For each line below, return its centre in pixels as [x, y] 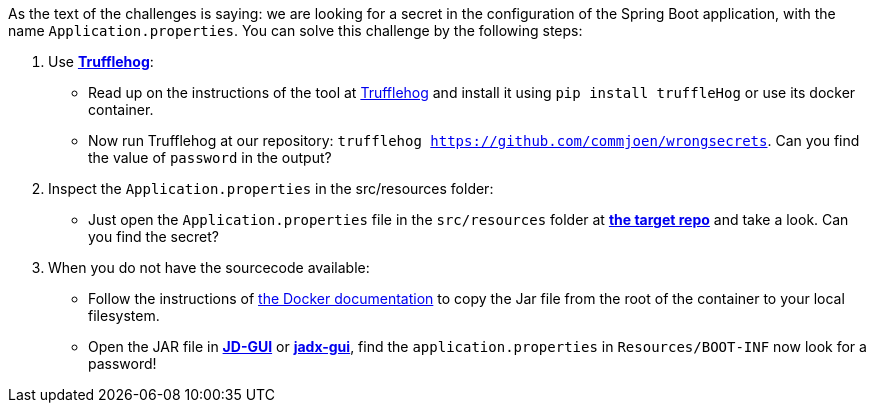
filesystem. [124, 315]
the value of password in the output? [210, 157]
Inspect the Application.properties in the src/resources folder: [271, 188]
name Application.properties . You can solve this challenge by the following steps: [295, 30]
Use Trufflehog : [101, 61]
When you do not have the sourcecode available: [209, 267]
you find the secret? [154, 236]
